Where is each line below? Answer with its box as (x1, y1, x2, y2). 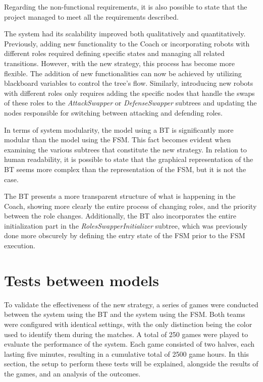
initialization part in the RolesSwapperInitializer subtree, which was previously (4, 220, 247, 231)
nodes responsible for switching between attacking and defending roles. (4, 107, 223, 118)
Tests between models (4, 269, 159, 290)
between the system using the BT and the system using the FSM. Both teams (4, 309, 245, 319)
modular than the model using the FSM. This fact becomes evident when (4, 134, 231, 145)
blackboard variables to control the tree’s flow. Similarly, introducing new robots (4, 78, 253, 88)
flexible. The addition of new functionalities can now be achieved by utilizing (4, 68, 242, 78)
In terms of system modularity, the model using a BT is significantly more (4, 124, 234, 135)
